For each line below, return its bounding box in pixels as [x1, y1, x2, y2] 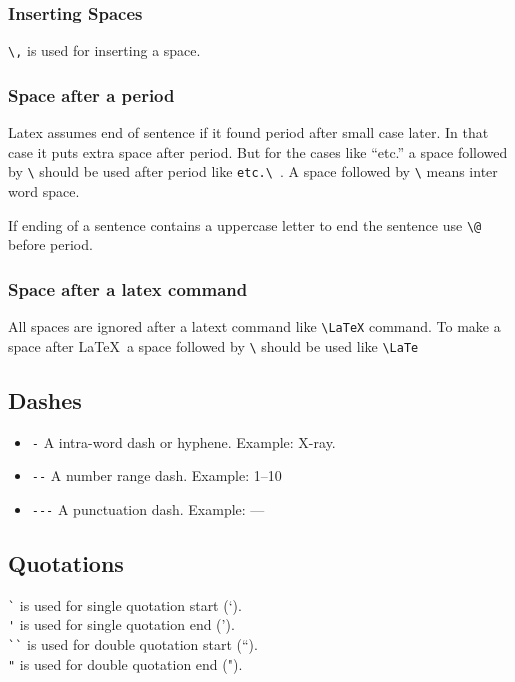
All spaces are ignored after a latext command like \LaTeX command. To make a [8, 316, 501, 336]
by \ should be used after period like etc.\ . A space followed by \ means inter [8, 161, 498, 182]
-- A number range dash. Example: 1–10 [31, 465, 282, 486]
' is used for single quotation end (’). [8, 614, 235, 635]
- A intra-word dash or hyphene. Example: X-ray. [31, 431, 336, 452]
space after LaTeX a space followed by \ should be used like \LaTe [8, 335, 419, 356]
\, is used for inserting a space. [8, 40, 201, 61]
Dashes [8, 384, 82, 415]
